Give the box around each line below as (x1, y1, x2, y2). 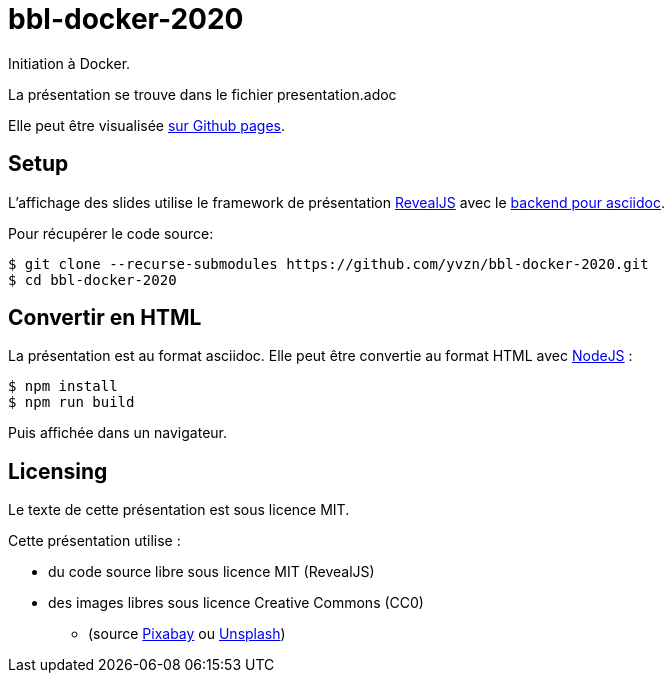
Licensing (8, 458, 108, 484)
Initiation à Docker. (8, 54, 131, 72)
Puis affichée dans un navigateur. (8, 424, 228, 442)
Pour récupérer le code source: (8, 224, 214, 242)
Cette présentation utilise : (8, 532, 181, 550)
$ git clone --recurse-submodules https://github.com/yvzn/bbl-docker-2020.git (8, 255, 649, 272)
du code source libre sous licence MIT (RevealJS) (48, 563, 375, 581)
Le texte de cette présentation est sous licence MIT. (8, 501, 350, 519)
